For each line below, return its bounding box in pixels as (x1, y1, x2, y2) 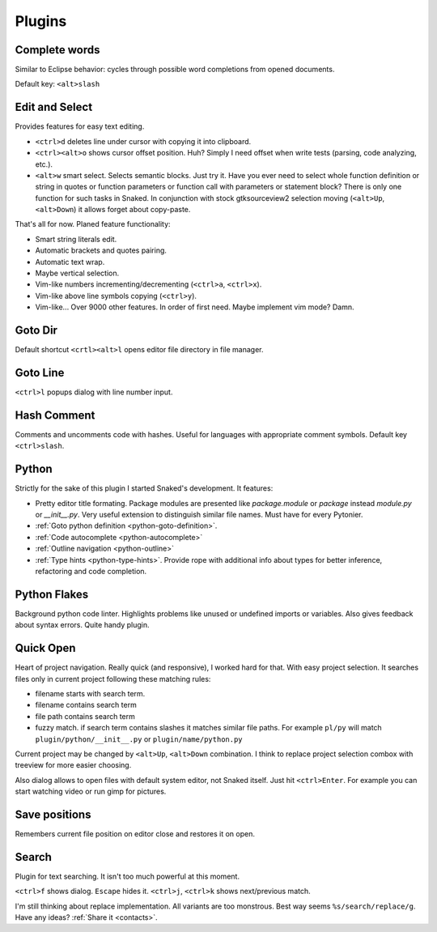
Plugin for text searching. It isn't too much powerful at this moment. (15, 871, 240, 881)
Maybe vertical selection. (35, 268, 120, 279)
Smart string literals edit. (35, 234, 117, 244)
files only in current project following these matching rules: (15, 674, 211, 683)
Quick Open (15, 641, 76, 655)
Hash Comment (15, 408, 95, 422)
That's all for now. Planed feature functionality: (15, 219, 171, 229)
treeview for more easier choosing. (15, 760, 132, 770)
